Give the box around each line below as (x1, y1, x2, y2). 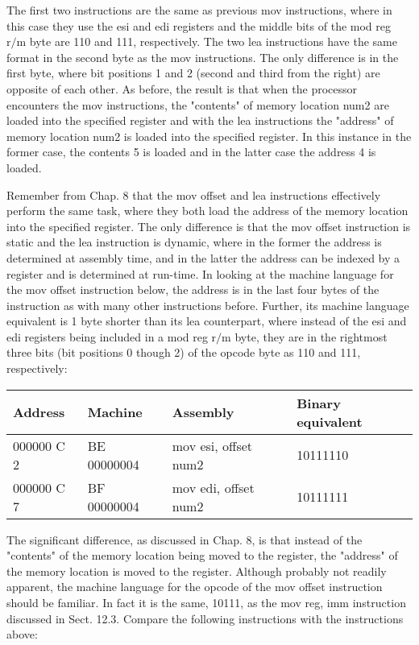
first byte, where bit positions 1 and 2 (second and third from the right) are (6, 64, 380, 81)
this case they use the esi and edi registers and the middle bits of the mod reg (6, 17, 391, 34)
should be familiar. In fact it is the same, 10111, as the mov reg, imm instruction (6, 594, 406, 611)
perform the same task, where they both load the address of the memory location (6, 202, 409, 219)
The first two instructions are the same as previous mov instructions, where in (6, 2, 392, 18)
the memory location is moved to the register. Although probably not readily (6, 562, 387, 579)
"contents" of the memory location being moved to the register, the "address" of (6, 547, 398, 564)
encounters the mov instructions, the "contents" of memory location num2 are (6, 96, 389, 113)
